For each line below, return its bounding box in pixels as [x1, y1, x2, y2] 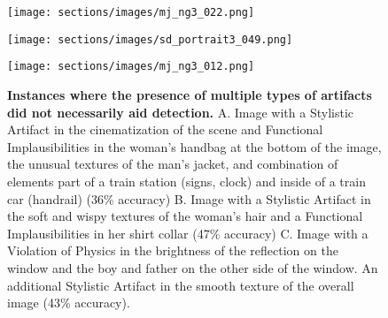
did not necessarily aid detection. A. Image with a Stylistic [7, 102, 354, 121]
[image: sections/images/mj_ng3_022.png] [7, 6, 255, 19]
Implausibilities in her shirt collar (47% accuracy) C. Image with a [7, 223, 369, 242]
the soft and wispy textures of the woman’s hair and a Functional [7, 207, 363, 225]
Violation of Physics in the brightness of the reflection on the [7, 241, 338, 260]
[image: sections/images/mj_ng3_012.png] [7, 60, 255, 73]
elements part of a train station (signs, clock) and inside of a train [7, 171, 366, 190]
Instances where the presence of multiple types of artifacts [7, 85, 372, 103]
